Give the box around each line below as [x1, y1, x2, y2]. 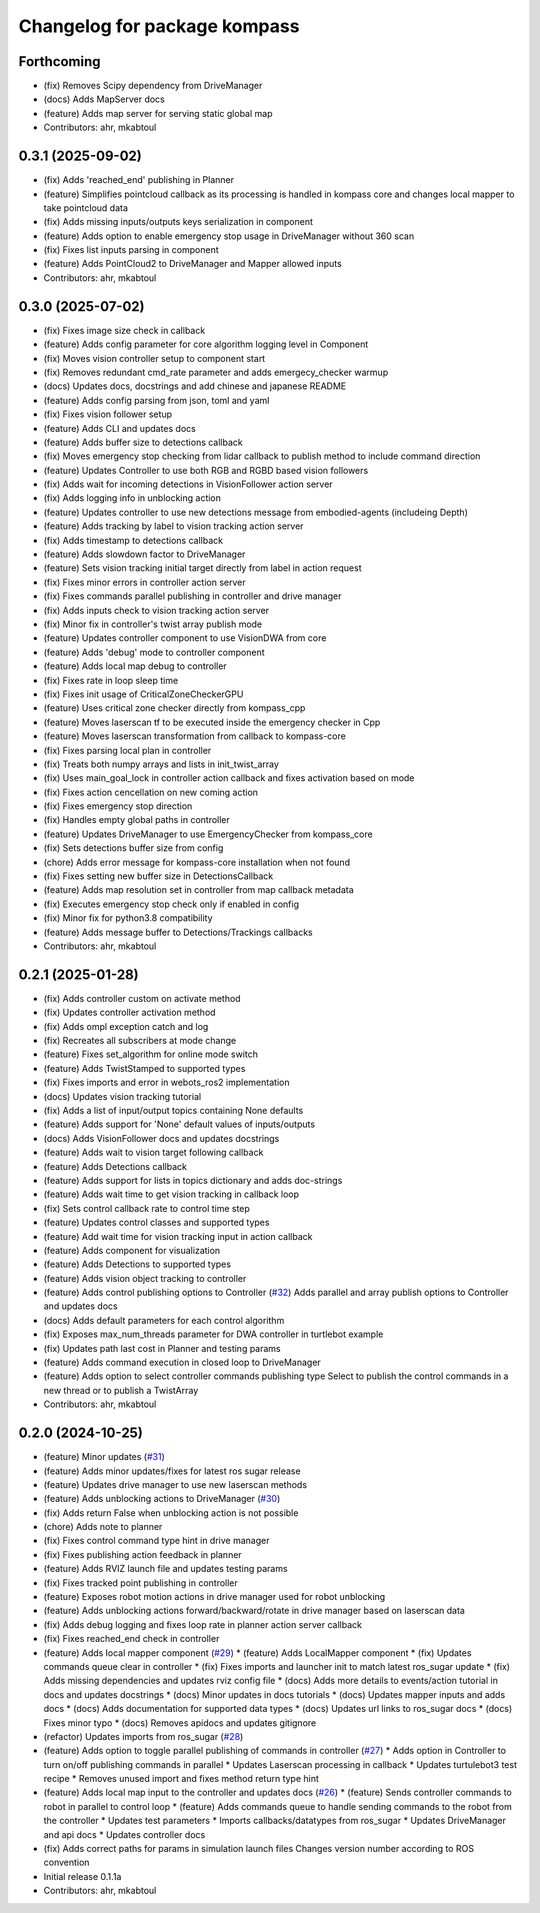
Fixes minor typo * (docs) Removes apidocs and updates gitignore [43, 1716, 317, 1729]
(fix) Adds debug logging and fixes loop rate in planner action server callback [43, 1618, 362, 1630]
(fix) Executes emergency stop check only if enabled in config [43, 898, 300, 910]
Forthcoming [18, 53, 101, 70]
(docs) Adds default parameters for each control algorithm [43, 1314, 285, 1326]
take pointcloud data [43, 201, 129, 214]
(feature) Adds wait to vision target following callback [43, 1146, 264, 1159]
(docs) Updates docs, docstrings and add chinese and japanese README [43, 380, 347, 392]
